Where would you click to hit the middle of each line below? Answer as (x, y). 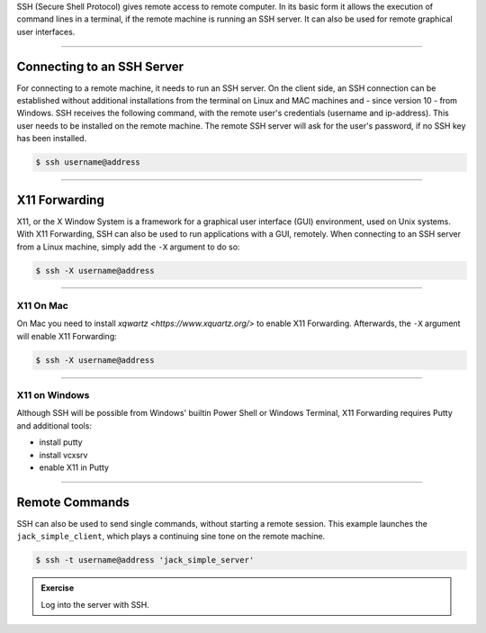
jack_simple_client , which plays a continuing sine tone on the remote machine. (171, 537)
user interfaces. (46, 32)
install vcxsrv (63, 455)
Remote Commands (73, 502)
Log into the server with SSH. (95, 604)
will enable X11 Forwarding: (67, 336)
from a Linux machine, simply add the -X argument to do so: (128, 247)
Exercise (58, 588)
